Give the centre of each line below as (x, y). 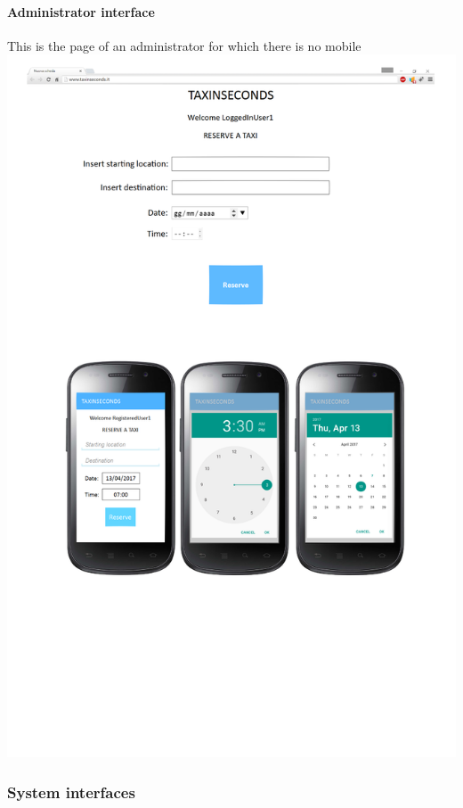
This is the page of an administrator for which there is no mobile (184, 45)
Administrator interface (81, 11)
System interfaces (71, 792)
